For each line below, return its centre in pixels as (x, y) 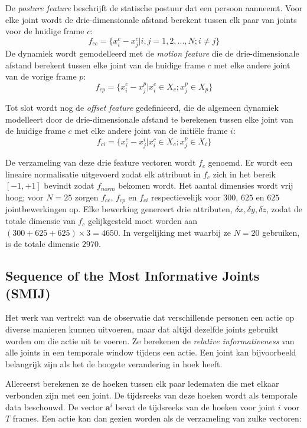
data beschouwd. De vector (54, 406)
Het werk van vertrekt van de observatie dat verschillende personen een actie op (150, 317)
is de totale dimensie (43, 244)
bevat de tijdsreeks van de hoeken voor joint (195, 406)
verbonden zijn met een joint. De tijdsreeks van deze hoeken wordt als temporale (151, 395)
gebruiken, (281, 232)
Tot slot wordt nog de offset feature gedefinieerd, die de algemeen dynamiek (142, 107)
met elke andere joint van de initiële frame (151, 131)
